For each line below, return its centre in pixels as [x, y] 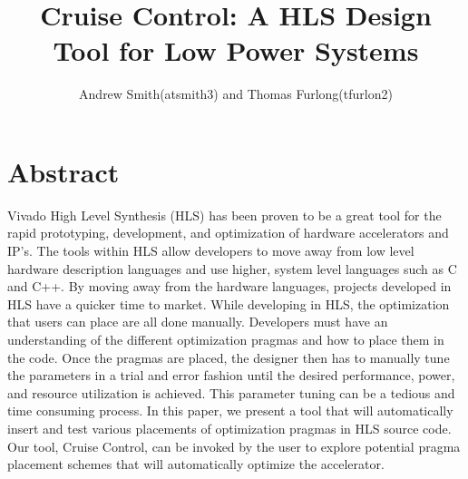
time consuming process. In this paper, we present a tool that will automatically [230, 411]
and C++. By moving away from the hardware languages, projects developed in [229, 286]
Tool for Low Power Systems [236, 50]
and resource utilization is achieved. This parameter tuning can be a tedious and [231, 392]
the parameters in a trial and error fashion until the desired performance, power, [231, 375]
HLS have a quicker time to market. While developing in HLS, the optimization [229, 303]
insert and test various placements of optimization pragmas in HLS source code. [229, 428]
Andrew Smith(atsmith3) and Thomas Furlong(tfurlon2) [236, 94]
